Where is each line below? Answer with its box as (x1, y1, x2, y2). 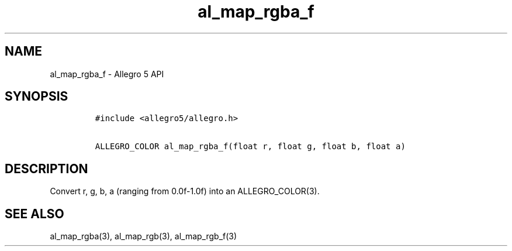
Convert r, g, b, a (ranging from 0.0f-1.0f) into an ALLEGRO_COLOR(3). (50, 186, 320, 197)
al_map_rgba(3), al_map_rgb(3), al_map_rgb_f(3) (50, 231, 237, 242)
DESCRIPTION (5, 161, 88, 176)
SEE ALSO (5, 206, 64, 221)
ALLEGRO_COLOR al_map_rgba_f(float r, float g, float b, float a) (95, 142, 406, 152)
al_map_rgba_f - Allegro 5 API (50, 68, 164, 79)
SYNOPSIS (5, 89, 68, 104)
